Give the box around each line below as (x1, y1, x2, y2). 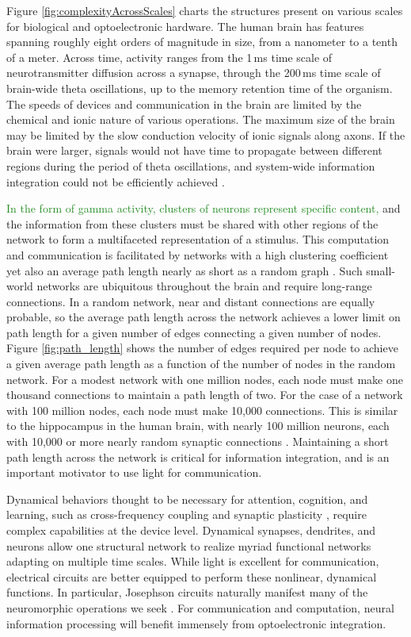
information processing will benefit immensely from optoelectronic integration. (6, 615, 386, 631)
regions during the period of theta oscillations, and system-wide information (6, 157, 375, 174)
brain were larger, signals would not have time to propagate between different (6, 142, 382, 159)
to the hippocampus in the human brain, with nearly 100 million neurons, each (6, 417, 390, 434)
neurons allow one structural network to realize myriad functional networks (6, 537, 371, 554)
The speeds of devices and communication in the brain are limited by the (6, 95, 362, 112)
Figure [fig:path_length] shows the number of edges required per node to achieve (6, 340, 398, 356)
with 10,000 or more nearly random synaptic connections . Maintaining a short (6, 433, 389, 450)
